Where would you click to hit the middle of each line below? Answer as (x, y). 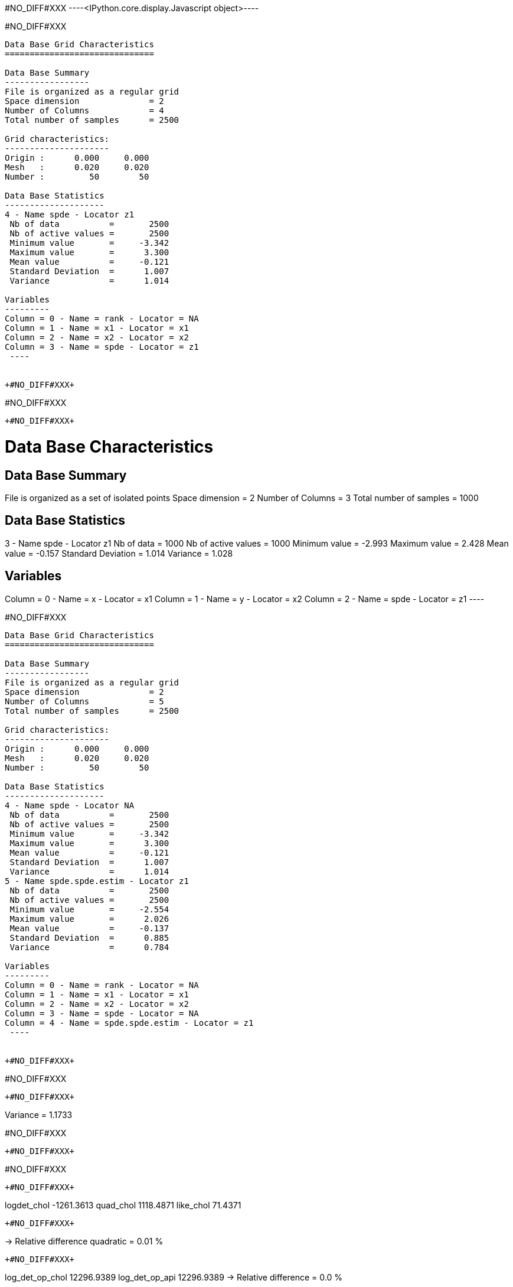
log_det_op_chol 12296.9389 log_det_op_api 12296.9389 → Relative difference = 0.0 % (174, 1277)
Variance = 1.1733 (39, 1114)
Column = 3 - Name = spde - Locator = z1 (102, 347)
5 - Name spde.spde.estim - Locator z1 (97, 881)
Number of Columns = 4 (84, 110)
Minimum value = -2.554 (89, 909)
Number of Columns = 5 (84, 701)
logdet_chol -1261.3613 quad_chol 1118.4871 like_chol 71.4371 (123, 1205)
